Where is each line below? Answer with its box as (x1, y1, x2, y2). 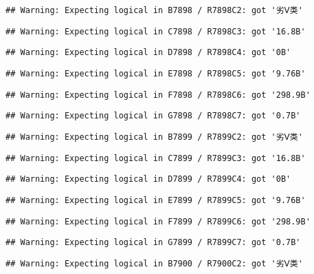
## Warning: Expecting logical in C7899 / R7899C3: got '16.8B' (5, 153, 306, 163)
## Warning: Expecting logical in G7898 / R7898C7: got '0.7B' (5, 111, 301, 121)
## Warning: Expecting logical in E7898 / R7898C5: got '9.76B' (5, 68, 306, 78)
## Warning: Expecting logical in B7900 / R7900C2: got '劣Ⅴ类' (5, 258, 303, 268)
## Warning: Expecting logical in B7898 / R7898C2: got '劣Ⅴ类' (5, 6, 303, 15)
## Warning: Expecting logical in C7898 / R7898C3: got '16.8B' (5, 26, 306, 36)
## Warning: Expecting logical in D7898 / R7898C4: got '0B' (5, 48, 291, 58)
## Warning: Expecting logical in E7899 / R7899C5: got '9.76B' (5, 195, 306, 205)
